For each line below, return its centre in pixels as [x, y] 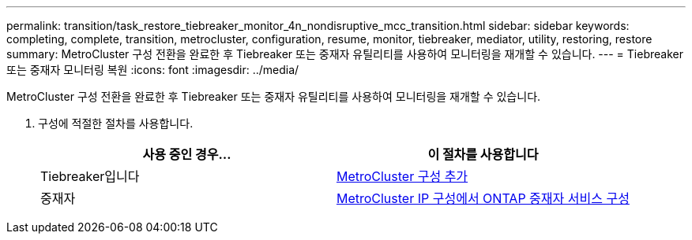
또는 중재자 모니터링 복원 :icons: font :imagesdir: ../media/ [153, 70]
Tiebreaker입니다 [90, 176]
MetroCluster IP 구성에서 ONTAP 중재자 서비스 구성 [483, 198]
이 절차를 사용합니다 [483, 154]
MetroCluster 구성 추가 [402, 176]
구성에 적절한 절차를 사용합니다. [116, 123]
